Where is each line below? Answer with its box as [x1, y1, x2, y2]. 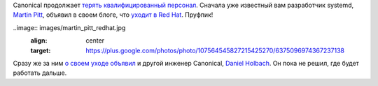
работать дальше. [13, 69, 67, 77]
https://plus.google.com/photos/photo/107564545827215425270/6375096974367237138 [85, 46, 345, 55]
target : [30, 46, 51, 55]
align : [30, 36, 48, 45]
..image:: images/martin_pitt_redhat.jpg [13, 23, 126, 31]
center [85, 36, 105, 45]
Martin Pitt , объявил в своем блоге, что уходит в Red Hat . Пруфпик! [13, 10, 213, 19]
